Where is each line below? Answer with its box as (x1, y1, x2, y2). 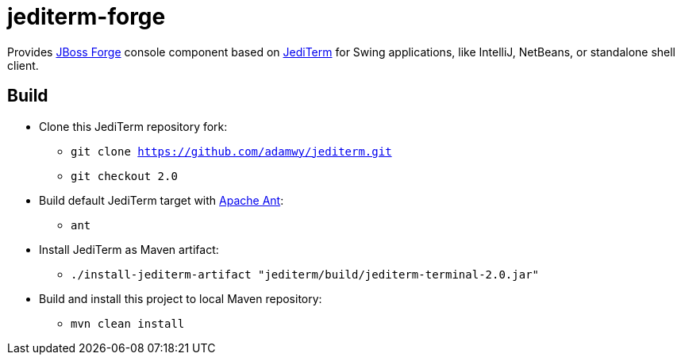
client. (7, 58, 39, 72)
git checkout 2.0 (71, 169, 178, 182)
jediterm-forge (7, 3, 166, 30)
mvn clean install (71, 317, 185, 330)
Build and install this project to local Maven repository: (39, 291, 322, 305)
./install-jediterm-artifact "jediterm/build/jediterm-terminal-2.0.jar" (71, 267, 540, 281)
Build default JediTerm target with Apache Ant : (39, 193, 284, 207)
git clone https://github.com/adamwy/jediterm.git (71, 144, 392, 158)
